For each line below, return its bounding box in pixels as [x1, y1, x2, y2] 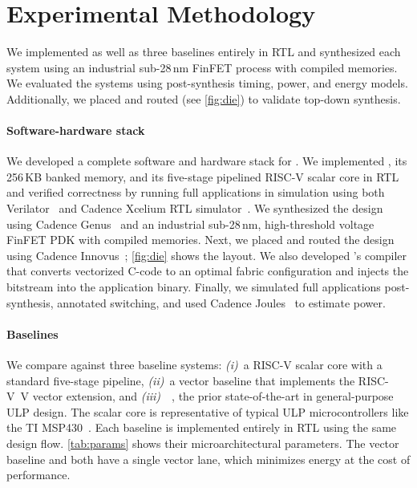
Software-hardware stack [6, 122, 145, 139]
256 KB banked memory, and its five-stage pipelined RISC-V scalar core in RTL [6, 168, 399, 185]
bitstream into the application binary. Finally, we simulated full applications [6, 279, 381, 295]
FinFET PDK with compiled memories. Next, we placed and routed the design [6, 231, 395, 248]
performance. [6, 466, 71, 483]
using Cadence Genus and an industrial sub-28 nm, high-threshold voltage [6, 215, 374, 232]
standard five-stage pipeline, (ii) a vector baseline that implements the [6, 372, 355, 388]
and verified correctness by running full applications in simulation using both [6, 184, 385, 201]
